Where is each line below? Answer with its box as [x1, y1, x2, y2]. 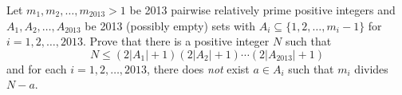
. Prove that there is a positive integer [82, 33, 270, 49]
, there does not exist [147, 60, 250, 77]
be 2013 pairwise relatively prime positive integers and [129, 2, 396, 18]
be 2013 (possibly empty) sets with [85, 17, 256, 34]
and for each [6, 60, 67, 77]
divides [354, 60, 388, 77]
